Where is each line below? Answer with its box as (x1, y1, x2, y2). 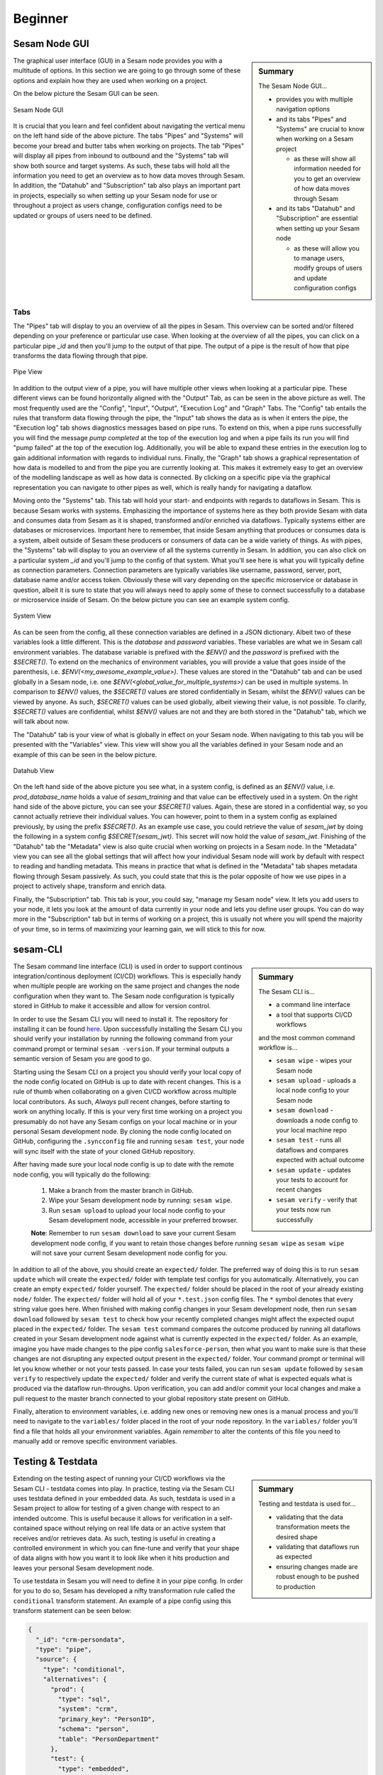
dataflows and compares (276, 1145, 349, 1154)
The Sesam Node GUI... (258, 82, 328, 90)
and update (294, 273, 328, 282)
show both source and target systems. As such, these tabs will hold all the (13, 161, 231, 170)
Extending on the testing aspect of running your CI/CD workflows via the (13, 1474, 226, 1483)
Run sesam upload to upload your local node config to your (48, 1206, 226, 1214)
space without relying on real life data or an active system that (43, 1524, 226, 1533)
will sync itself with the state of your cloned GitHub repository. (13, 1147, 195, 1155)
